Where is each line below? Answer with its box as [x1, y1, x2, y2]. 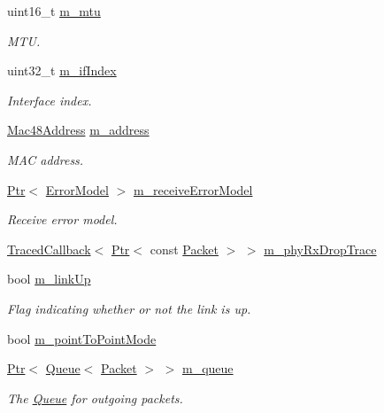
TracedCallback [7, 239, 91, 258]
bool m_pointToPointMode [7, 329, 157, 347]
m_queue [182, 359, 234, 378]
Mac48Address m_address [7, 121, 150, 139]
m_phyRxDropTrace [264, 239, 377, 258]
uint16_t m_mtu [7, 2, 101, 19]
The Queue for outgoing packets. [7, 388, 183, 407]
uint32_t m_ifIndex [7, 61, 117, 80]
